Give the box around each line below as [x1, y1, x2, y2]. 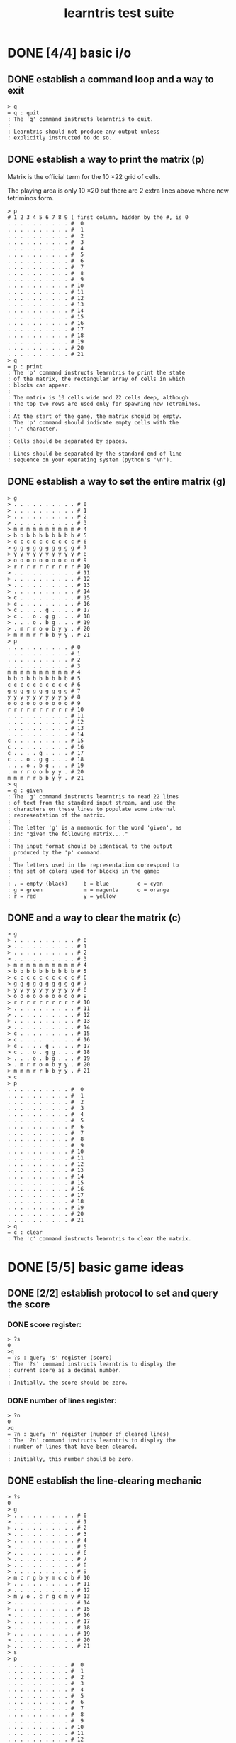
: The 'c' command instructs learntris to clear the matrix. [7, 1235, 192, 1243]
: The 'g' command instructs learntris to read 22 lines [7, 793, 179, 800]
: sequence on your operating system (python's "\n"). [7, 456, 173, 463]
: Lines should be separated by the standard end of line [7, 450, 182, 457]
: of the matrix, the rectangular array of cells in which [7, 375, 186, 382]
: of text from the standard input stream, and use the [7, 799, 176, 806]
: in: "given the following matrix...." [7, 830, 129, 837]
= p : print [7, 363, 43, 370]
